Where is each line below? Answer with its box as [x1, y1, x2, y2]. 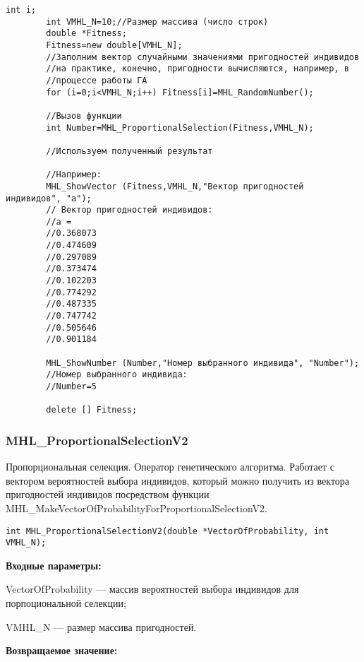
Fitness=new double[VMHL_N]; [46, 40, 183, 50]
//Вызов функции [46, 110, 122, 121]
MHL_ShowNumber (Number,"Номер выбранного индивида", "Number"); [46, 357, 360, 368]
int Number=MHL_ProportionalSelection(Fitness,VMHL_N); [46, 122, 314, 133]
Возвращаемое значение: [6, 643, 118, 658]
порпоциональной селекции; [6, 596, 126, 610]
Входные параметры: [6, 557, 102, 572]
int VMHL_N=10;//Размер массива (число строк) [46, 16, 269, 27]
